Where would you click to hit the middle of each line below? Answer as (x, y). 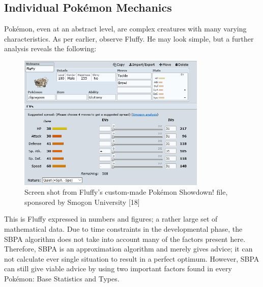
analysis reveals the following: (50, 48)
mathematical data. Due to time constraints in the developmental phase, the (123, 228)
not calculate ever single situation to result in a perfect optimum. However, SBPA (132, 258)
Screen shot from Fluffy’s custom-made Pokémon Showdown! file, (126, 192)
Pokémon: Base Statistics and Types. (62, 278)
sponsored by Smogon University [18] (82, 202)
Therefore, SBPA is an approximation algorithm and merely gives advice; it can (128, 249)
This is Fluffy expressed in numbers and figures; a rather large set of (111, 219)
